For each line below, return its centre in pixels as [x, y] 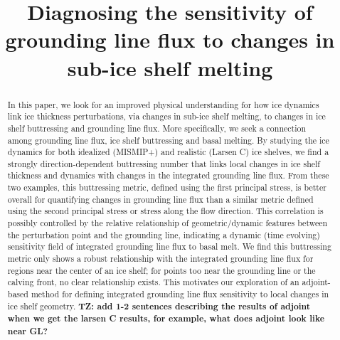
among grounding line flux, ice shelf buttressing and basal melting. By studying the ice [168, 140]
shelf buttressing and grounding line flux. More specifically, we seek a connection [157, 128]
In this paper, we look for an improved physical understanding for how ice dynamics [163, 104]
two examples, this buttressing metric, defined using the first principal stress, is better [167, 187]
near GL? [27, 331]
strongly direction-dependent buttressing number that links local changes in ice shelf [164, 163]
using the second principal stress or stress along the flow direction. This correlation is [165, 211]
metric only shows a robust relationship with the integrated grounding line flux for [160, 259]
